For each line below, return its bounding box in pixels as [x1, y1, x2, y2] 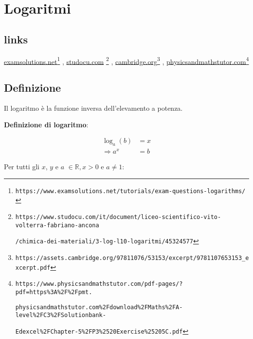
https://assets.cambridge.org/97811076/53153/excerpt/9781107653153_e [15, 254, 249, 261]
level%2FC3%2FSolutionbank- [15, 312, 106, 319]
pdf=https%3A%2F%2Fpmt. [15, 288, 92, 296]
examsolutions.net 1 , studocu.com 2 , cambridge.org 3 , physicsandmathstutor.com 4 [4, 55, 249, 66]
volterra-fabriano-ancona [15, 221, 99, 229]
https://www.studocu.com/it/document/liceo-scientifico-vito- [15, 214, 221, 220]
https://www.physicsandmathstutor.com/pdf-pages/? [15, 280, 183, 288]
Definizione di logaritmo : [4, 119, 89, 129]
